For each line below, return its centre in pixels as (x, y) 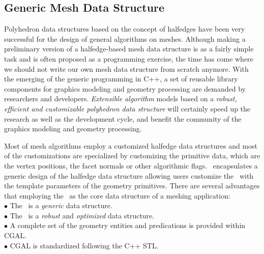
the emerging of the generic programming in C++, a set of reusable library (121, 79)
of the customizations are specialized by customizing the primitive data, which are (132, 156)
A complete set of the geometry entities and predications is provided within (128, 225)
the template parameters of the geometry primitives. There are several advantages (132, 186)
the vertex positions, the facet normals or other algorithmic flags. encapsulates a (131, 165)
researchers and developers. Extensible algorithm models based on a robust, (121, 98)
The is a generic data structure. (61, 205)
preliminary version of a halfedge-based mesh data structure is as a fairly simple (129, 49)
